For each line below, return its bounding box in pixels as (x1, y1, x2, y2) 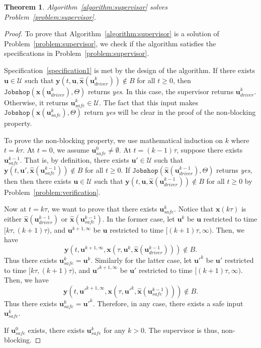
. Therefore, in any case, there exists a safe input (93, 298, 243, 308)
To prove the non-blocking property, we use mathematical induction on (4, 134, 223, 145)
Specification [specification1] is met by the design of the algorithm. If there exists (4, 64, 255, 75)
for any (104, 324, 126, 335)
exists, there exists (28, 324, 84, 335)
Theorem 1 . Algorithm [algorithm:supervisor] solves (4, 2, 167, 12)
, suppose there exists (177, 145, 243, 155)
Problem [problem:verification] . (4, 186, 101, 197)
